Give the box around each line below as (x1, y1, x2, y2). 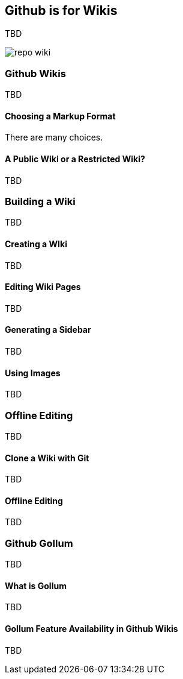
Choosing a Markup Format (5, 110, 116, 121)
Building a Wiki (5, 195, 76, 207)
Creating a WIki (5, 238, 67, 249)
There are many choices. (5, 132, 103, 143)
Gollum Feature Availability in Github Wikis (5, 624, 178, 634)
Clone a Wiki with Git (5, 452, 89, 463)
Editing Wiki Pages (5, 282, 81, 292)
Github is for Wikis (5, 3, 118, 18)
